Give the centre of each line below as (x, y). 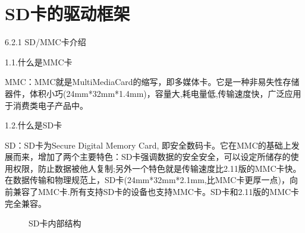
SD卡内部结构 (55, 223)
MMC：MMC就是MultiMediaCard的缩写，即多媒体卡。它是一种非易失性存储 (152, 82)
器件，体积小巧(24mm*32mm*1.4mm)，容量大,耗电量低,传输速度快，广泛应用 (153, 93)
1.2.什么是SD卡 (34, 125)
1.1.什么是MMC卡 (39, 62)
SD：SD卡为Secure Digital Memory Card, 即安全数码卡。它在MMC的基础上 (148, 145)
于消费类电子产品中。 (46, 105)
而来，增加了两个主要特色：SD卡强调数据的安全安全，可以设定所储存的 (152, 157)
